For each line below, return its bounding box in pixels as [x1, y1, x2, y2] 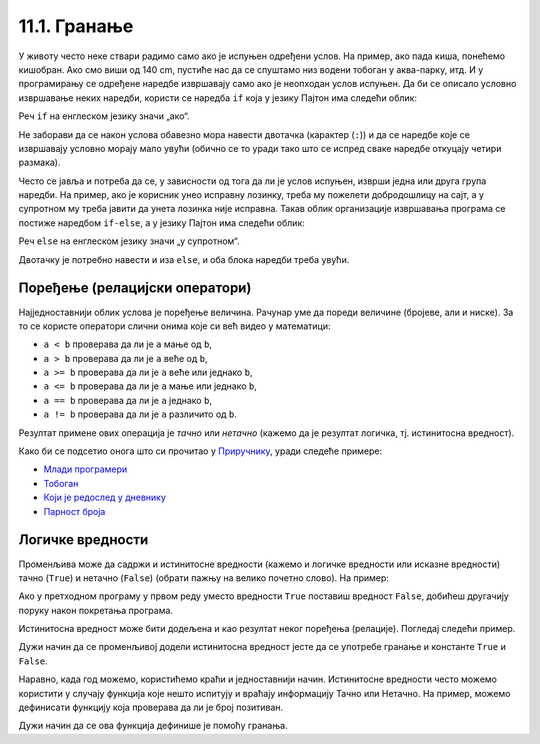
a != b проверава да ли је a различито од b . [43, 408, 237, 420]
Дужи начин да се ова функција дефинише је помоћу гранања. [18, 720, 289, 732]
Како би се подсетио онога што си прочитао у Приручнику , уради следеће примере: [18, 445, 383, 457]
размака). [18, 156, 61, 169]
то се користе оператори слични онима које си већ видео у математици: [18, 320, 331, 332]
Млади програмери [43, 463, 128, 475]
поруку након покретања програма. [18, 604, 174, 616]
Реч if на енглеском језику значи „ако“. [18, 110, 190, 122]
